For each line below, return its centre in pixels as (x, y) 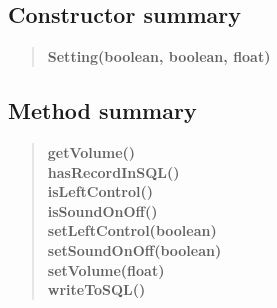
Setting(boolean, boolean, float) (159, 56)
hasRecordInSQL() (113, 171)
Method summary (102, 110)
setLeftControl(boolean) (132, 230)
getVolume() (91, 152)
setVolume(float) (106, 269)
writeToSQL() (96, 289)
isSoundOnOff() (102, 210)
